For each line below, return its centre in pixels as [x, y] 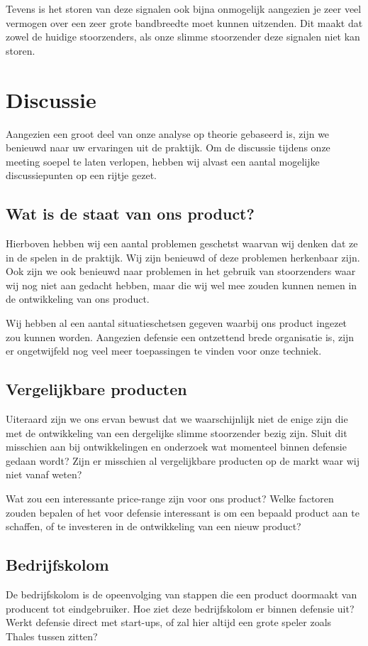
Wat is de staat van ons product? [130, 214]
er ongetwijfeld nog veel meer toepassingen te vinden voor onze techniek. [164, 351]
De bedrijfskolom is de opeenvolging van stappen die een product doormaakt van [182, 594]
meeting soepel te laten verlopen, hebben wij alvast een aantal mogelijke [163, 161]
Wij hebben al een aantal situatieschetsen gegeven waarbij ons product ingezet [177, 323]
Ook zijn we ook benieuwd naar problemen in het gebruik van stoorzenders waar [181, 271]
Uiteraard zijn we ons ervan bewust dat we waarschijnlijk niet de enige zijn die [177, 419]
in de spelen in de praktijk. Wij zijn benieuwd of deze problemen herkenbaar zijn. [183, 257]
